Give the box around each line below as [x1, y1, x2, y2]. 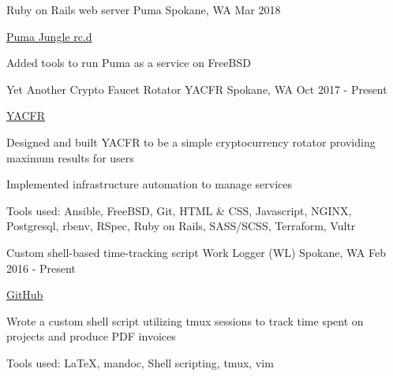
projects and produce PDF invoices [6, 328, 176, 344]
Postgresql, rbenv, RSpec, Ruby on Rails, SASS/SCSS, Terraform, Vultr [6, 218, 356, 234]
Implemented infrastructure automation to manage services [6, 176, 293, 192]
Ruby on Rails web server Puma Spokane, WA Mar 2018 [6, 2, 281, 17]
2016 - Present [6, 259, 76, 276]
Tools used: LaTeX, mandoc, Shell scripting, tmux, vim [6, 354, 274, 370]
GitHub [6, 286, 43, 303]
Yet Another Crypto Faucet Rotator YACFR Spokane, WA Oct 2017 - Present [6, 80, 387, 97]
